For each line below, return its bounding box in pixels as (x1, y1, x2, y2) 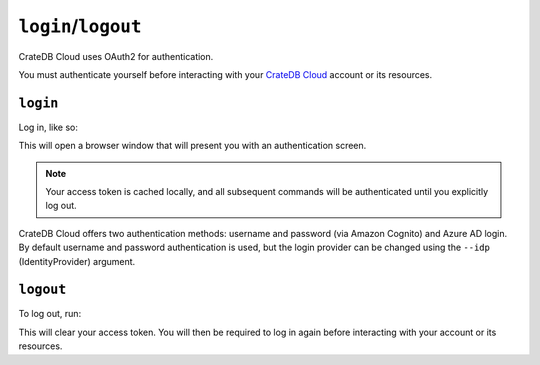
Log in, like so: (18, 121, 79, 133)
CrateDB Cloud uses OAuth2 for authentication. (18, 50, 214, 62)
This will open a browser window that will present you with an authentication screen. (18, 140, 367, 152)
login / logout (18, 15, 142, 37)
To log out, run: (18, 308, 82, 320)
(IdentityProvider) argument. (18, 255, 136, 267)
